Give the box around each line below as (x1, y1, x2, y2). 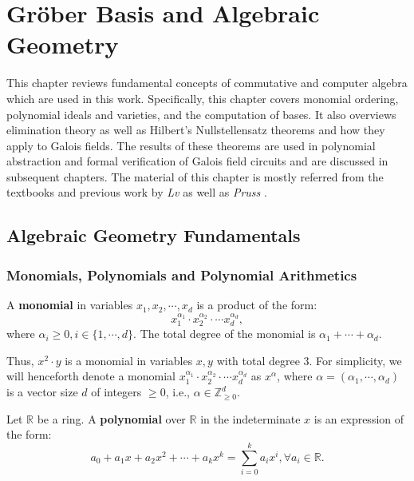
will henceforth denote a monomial (6, 368, 175, 384)
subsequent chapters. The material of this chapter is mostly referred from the (6, 168, 384, 185)
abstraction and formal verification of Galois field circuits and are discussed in (6, 153, 388, 169)
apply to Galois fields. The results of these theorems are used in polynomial (6, 137, 376, 153)
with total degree (216, 352, 300, 368)
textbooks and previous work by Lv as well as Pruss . (6, 184, 267, 201)
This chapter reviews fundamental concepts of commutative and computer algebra (6, 74, 408, 91)
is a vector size (6, 384, 78, 400)
